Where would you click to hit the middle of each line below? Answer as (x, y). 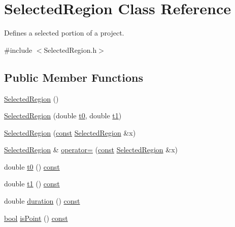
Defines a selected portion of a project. (64, 33)
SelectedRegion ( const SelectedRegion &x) (70, 132)
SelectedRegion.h (70, 50)
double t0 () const (32, 166)
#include (18, 50)
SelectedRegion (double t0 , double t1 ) (63, 116)
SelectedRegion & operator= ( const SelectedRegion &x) (91, 150)
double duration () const (42, 201)
